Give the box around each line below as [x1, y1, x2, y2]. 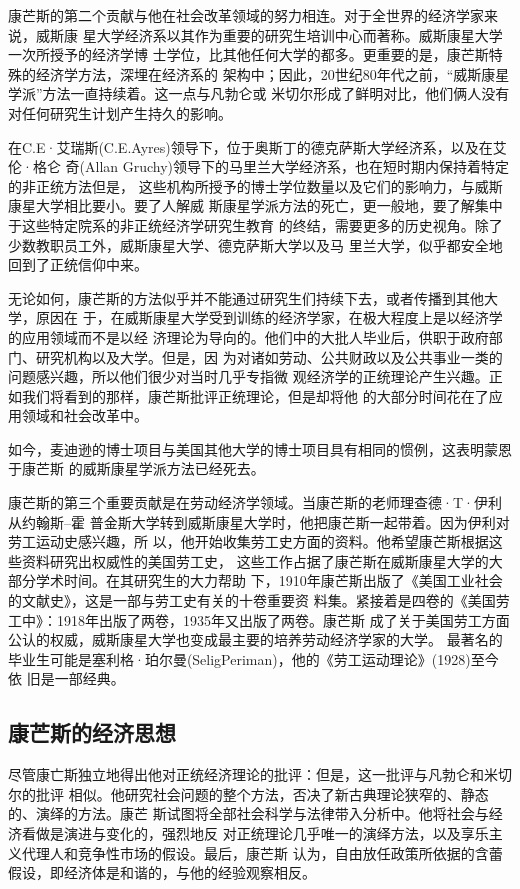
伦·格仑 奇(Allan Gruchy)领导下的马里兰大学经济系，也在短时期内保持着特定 [8, 156, 510, 177]
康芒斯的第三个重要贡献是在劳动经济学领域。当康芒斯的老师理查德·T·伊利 [8, 492, 502, 513]
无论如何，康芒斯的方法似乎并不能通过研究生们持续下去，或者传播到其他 [8, 287, 484, 308]
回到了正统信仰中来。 [8, 254, 148, 275]
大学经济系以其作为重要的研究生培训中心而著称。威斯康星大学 [96, 24, 503, 45]
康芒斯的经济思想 [8, 717, 176, 748]
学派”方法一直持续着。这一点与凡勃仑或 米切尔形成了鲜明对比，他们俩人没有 [8, 83, 510, 104]
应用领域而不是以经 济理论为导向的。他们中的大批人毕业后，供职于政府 [21, 326, 489, 347]
